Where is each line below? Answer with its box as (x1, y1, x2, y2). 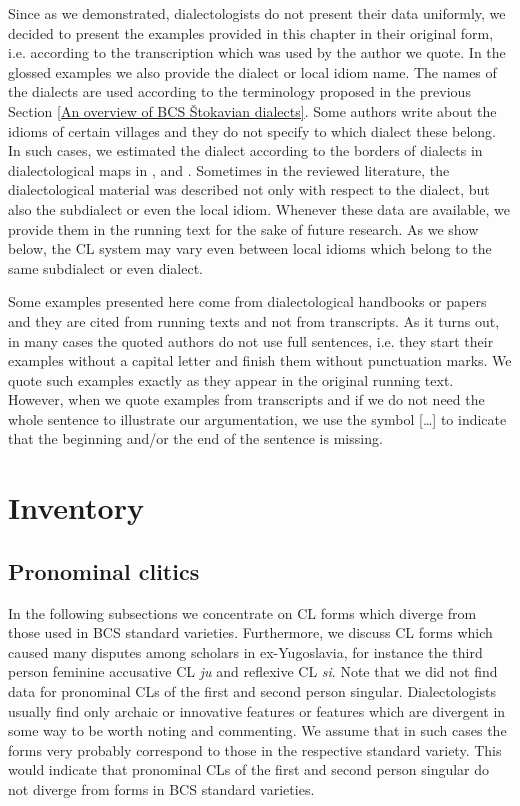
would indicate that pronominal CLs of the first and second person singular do (8, 759, 490, 780)
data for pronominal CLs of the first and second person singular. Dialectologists (8, 681, 497, 702)
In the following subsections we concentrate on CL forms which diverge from (8, 602, 477, 623)
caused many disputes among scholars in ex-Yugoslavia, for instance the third (8, 641, 483, 662)
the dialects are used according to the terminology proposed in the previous (8, 81, 471, 102)
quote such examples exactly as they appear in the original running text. (8, 369, 454, 390)
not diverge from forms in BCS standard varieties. (8, 778, 315, 799)
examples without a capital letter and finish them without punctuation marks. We (8, 350, 512, 371)
